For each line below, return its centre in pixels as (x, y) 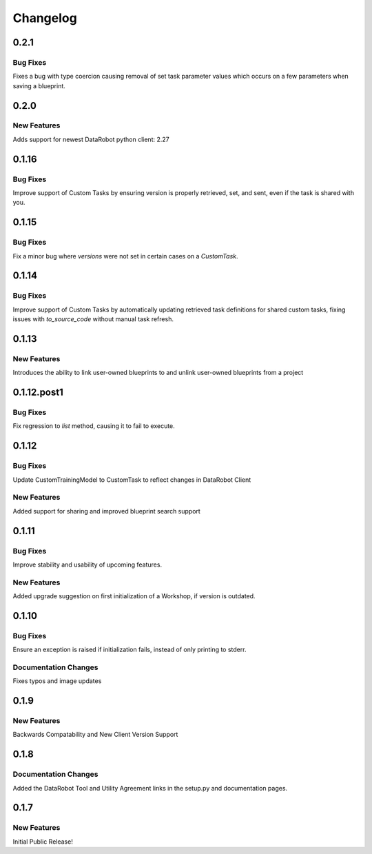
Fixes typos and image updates (57, 681)
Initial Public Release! (43, 842)
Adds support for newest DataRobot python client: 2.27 (91, 139)
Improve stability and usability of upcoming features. (87, 565)
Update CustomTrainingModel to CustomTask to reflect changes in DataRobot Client (132, 480)
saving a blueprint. (39, 85)
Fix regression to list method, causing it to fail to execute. (94, 426)
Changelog (45, 18)
